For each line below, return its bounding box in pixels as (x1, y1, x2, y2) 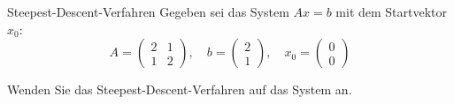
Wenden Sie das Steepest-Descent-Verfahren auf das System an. (7, 80, 352, 99)
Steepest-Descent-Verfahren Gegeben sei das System (7, 3, 289, 20)
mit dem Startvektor (335, 3, 448, 20)
